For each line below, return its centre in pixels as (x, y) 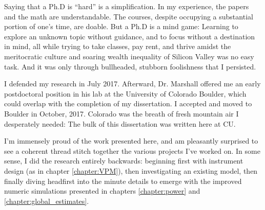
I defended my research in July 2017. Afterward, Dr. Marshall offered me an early (132, 84)
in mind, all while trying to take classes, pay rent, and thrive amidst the (118, 46)
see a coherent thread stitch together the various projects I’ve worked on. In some (132, 150)
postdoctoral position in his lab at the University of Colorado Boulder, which (125, 93)
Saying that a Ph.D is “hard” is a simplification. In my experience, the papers (127, 6)
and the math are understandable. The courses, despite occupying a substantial (129, 16)
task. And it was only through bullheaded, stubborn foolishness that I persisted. (130, 66)
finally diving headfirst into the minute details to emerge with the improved (123, 181)
